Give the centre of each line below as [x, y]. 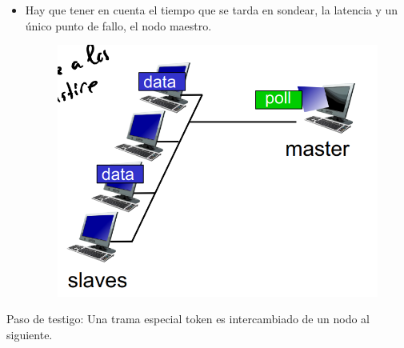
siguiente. [30, 334]
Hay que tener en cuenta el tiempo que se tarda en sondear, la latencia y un [212, 10]
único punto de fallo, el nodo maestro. [118, 25]
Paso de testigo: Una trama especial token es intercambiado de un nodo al [188, 319]
